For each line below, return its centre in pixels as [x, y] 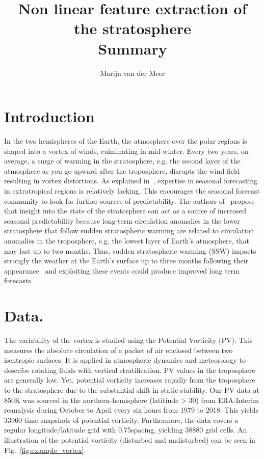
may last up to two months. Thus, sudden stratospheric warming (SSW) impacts [130, 250]
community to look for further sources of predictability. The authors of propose [129, 200]
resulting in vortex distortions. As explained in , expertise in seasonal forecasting [131, 181]
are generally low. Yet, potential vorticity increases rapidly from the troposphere [130, 380]
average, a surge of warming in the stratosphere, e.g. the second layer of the [122, 161]
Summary [133, 48]
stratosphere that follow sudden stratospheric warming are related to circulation [129, 231]
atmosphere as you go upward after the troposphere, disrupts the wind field [122, 170]
